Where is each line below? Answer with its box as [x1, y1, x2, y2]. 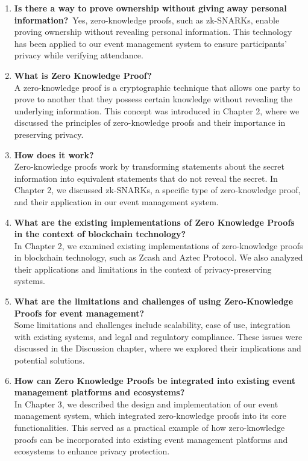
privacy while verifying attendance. [14, 49, 143, 61]
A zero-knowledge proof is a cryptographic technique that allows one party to [14, 81, 301, 93]
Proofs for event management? [14, 306, 145, 319]
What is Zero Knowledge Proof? [14, 69, 152, 81]
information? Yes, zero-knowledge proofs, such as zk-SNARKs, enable [14, 13, 280, 26]
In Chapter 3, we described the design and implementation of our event [14, 397, 278, 410]
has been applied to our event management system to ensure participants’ [14, 37, 287, 49]
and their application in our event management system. [14, 195, 219, 208]
